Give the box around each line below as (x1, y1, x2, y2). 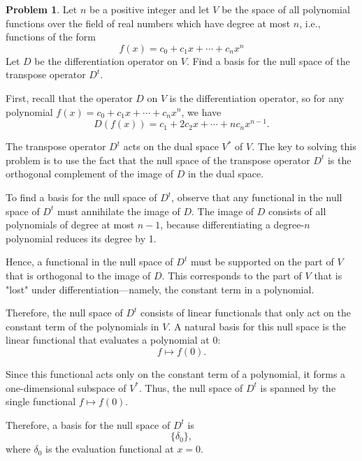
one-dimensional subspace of (6, 380, 126, 395)
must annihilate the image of (57, 203, 180, 218)
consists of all (268, 203, 326, 218)
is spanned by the (260, 380, 336, 395)
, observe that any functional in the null (171, 190, 342, 205)
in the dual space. (187, 166, 264, 181)
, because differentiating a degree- (160, 217, 305, 232)
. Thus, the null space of (139, 380, 243, 395)
